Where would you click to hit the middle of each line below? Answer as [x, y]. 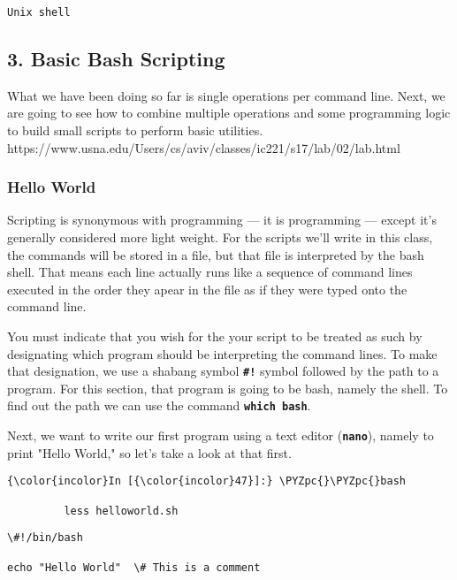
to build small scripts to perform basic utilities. [135, 130]
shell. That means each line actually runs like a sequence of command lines [210, 272]
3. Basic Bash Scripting [116, 59]
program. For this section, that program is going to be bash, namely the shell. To [228, 388]
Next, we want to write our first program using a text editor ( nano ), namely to [221, 435]
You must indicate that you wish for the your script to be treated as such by [215, 336]
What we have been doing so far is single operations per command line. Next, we [226, 95]
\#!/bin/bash [45, 538]
